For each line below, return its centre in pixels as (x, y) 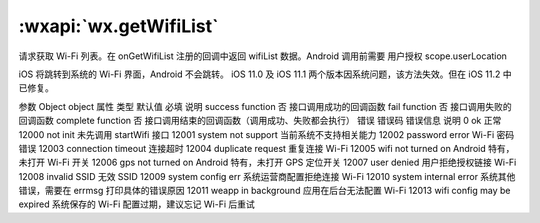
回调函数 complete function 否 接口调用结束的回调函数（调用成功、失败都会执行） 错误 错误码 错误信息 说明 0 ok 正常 (260, 121)
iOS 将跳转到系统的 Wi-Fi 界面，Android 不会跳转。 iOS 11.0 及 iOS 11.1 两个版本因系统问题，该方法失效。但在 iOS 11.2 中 (265, 74)
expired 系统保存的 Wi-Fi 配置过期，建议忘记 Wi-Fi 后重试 (136, 204)
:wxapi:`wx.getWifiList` (118, 26)
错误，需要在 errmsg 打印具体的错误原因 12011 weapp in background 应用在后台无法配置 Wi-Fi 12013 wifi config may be (264, 191)
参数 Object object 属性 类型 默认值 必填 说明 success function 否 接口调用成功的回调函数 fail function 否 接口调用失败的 (265, 106)
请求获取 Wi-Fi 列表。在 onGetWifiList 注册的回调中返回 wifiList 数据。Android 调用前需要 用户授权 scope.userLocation (262, 56)
